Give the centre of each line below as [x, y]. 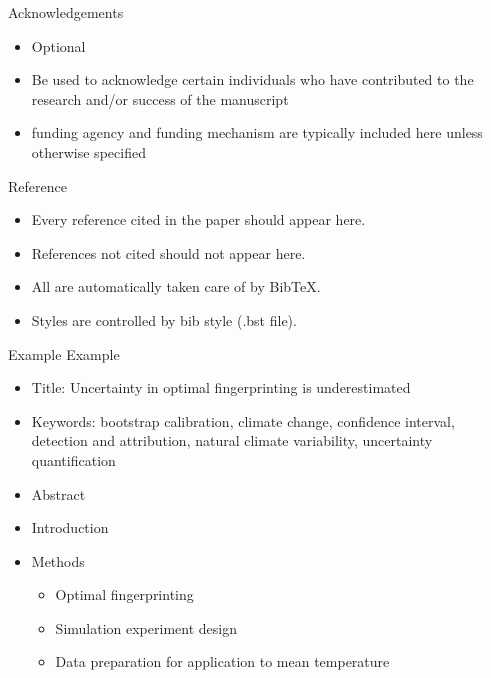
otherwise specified [88, 151]
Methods [58, 560]
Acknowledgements [66, 12]
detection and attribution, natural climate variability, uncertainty [232, 440]
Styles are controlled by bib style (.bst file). [164, 319]
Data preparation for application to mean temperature [222, 661]
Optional [58, 45]
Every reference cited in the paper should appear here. [198, 219]
